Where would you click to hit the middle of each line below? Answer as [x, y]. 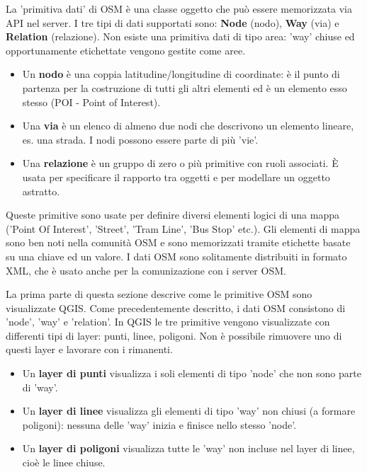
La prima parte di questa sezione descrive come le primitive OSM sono [159, 294]
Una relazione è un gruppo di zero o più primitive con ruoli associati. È [180, 163]
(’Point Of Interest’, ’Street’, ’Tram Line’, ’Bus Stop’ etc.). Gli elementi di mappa [183, 228]
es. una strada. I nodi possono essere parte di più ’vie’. [140, 139]
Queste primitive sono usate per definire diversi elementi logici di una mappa [173, 215]
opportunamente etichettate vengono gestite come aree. [126, 50]
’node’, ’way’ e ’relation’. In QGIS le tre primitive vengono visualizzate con [168, 322]
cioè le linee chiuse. [64, 462]
